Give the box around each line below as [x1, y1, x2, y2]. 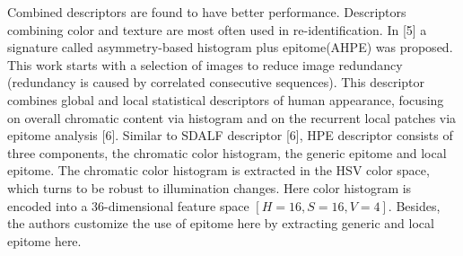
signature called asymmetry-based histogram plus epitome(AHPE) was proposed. [7, 38, 453, 57]
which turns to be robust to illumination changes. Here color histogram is [7, 178, 412, 197]
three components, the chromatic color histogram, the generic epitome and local [7, 143, 447, 162]
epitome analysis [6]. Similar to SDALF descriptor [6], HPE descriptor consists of [7, 126, 453, 145]
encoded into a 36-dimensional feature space [7, 196, 249, 215]
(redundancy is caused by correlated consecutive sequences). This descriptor [7, 73, 425, 92]
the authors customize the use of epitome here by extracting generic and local [7, 214, 434, 233]
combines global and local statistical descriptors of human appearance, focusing [7, 90, 444, 109]
